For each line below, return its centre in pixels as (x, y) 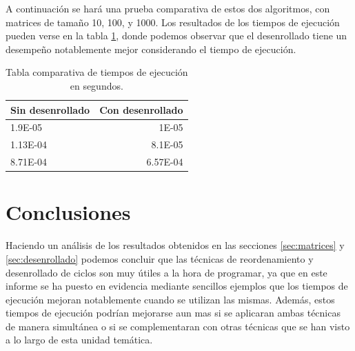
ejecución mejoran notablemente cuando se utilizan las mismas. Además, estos (170, 299)
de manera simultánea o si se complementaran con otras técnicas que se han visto (178, 326)
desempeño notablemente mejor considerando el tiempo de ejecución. (151, 49)
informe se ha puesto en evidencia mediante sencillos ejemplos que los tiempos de (177, 286)
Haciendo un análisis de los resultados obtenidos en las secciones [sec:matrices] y (175, 245)
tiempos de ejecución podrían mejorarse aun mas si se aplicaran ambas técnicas (173, 313)
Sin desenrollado (50, 109)
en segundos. (97, 85)
